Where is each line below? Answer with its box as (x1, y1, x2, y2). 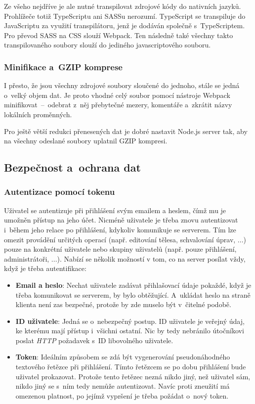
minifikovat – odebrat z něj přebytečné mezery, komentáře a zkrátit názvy (4, 99, 232, 110)
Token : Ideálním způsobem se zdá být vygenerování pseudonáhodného (15, 352, 230, 362)
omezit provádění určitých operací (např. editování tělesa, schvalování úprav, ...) (4, 234, 246, 244)
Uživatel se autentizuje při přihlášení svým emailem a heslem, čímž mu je (4, 205, 226, 215)
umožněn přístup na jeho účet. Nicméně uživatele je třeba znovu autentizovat (4, 215, 238, 225)
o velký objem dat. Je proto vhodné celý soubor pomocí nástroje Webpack (4, 90, 230, 100)
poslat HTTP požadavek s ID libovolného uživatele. (15, 335, 173, 345)
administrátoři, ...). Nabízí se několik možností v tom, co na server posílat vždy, (4, 253, 246, 264)
